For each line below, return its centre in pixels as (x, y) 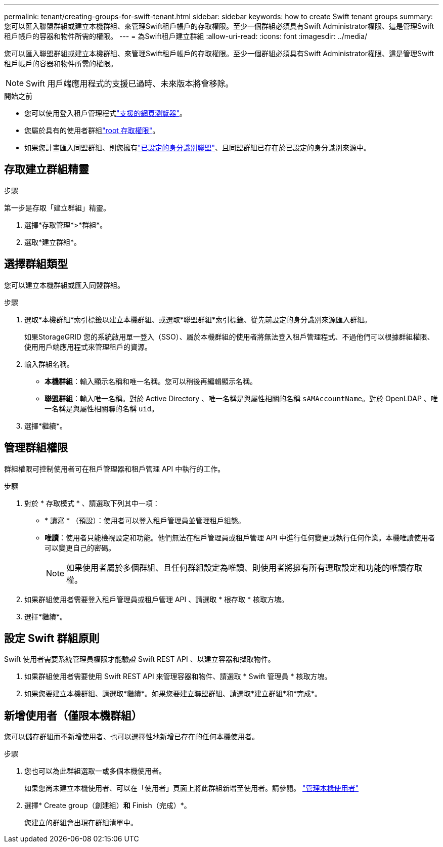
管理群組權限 (36, 448)
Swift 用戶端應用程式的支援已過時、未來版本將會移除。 (130, 83)
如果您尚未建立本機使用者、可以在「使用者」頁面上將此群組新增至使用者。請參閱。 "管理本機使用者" (191, 788)
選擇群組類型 (36, 264)
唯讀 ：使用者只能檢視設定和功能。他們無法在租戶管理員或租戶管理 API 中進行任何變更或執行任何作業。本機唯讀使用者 (240, 537)
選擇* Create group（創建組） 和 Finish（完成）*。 (108, 806)
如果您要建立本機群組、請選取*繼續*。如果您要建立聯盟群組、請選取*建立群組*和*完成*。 (173, 694)
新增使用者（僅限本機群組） (73, 715)
